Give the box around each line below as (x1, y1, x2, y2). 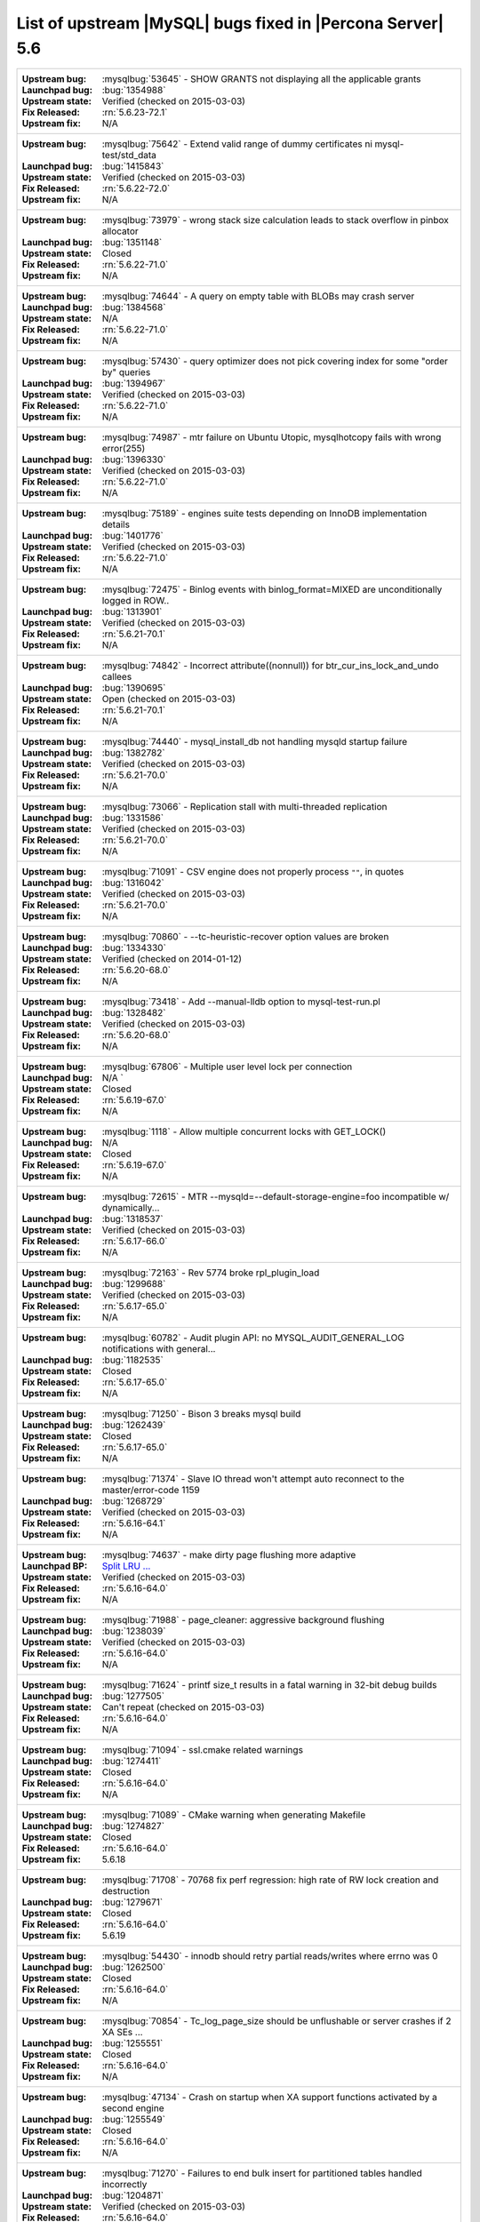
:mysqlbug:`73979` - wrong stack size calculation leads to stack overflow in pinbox (101, 214, 449, 227)
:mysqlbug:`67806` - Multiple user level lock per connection (101, 1060, 353, 1073)
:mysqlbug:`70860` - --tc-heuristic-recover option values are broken (101, 931, 389, 943)
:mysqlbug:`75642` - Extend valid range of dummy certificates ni (101, 138, 373, 150)
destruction (101, 1885, 150, 1898)
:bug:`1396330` (101, 453, 166, 466)
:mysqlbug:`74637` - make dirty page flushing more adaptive (101, 1549, 356, 1562)
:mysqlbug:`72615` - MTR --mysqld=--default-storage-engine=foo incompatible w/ (101, 1191, 450, 1203)
